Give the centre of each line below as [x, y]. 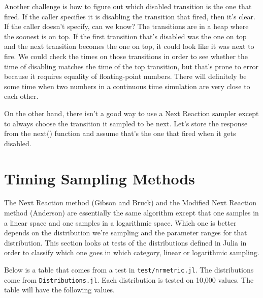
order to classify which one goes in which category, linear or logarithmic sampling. [132, 252]
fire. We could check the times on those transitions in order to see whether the [126, 56]
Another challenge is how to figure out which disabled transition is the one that [128, 6]
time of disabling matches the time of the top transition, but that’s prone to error [131, 66]
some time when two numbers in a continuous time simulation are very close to [127, 86]
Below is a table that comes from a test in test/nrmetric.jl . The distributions [129, 269]
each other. [21, 96]
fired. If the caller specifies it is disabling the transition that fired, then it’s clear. [130, 16]
